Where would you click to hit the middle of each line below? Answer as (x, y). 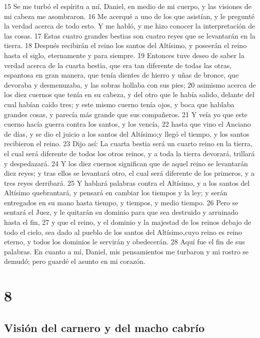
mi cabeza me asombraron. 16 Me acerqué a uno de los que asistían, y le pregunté (129, 16)
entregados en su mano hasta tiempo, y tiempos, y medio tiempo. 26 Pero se (121, 202)
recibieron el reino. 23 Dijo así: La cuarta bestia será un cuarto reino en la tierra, (128, 143)
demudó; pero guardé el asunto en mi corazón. (75, 261)
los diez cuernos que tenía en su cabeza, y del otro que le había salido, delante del (129, 94)
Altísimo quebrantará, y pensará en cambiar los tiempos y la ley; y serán (116, 193)
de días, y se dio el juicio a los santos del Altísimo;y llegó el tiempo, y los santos (127, 133)
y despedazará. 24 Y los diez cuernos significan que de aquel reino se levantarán (126, 163)
